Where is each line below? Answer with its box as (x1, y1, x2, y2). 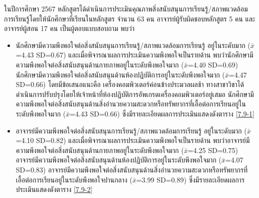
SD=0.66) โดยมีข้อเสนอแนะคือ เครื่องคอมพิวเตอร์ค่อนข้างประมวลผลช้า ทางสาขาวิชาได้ (15, 79, 244, 89)
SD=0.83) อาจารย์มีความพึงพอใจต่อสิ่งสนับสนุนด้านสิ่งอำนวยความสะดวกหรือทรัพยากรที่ (15, 164, 248, 174)
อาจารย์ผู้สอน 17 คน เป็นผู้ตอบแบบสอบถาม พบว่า (4, 23, 135, 33)
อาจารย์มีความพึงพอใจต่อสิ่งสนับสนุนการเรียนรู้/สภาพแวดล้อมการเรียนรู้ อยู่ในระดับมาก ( (15, 125, 247, 135)
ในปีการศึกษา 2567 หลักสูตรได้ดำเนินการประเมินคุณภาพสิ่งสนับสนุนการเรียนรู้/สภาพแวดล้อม (4, 3, 248, 13)
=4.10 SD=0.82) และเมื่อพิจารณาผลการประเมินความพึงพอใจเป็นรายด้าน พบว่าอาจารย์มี (15, 135, 250, 145)
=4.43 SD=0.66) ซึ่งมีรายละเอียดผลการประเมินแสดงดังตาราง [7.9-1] (69, 108, 254, 118)
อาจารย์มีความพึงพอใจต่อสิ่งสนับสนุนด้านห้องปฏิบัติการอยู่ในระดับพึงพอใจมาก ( (15, 154, 221, 165)
